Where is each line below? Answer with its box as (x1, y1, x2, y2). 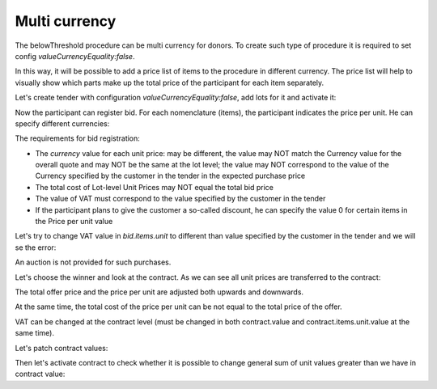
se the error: (15, 243, 57, 252)
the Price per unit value (35, 217, 113, 226)
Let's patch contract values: (15, 343, 108, 353)
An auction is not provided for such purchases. (15, 257, 172, 267)
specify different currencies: (15, 118, 110, 129)
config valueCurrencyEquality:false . (15, 51, 135, 61)
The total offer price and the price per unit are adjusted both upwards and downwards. (15, 287, 303, 297)
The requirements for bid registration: (15, 133, 141, 143)
